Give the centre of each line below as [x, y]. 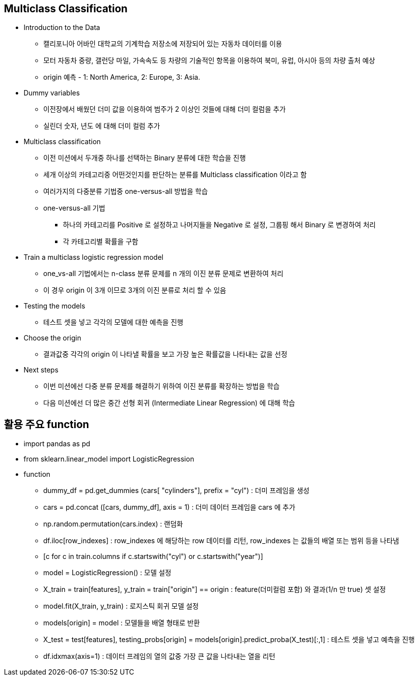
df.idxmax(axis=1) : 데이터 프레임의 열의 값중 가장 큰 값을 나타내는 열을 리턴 [159, 656]
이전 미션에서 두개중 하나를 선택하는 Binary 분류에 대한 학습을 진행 [145, 158]
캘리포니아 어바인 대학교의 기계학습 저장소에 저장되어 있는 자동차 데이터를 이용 [163, 44]
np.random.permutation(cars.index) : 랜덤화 [113, 524]
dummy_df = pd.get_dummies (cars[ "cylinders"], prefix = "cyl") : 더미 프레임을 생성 [176, 491]
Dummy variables [52, 93]
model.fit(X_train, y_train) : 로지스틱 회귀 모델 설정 [121, 606]
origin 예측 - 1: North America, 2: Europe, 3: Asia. [122, 77]
